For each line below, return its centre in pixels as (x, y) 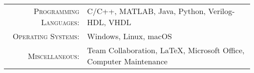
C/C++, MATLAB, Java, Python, (147, 11)
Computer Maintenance (127, 61)
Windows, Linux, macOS (130, 36)
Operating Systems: (46, 36)
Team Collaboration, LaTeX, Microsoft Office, (166, 50)
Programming (57, 11)
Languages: (60, 22)
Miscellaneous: (54, 56)
